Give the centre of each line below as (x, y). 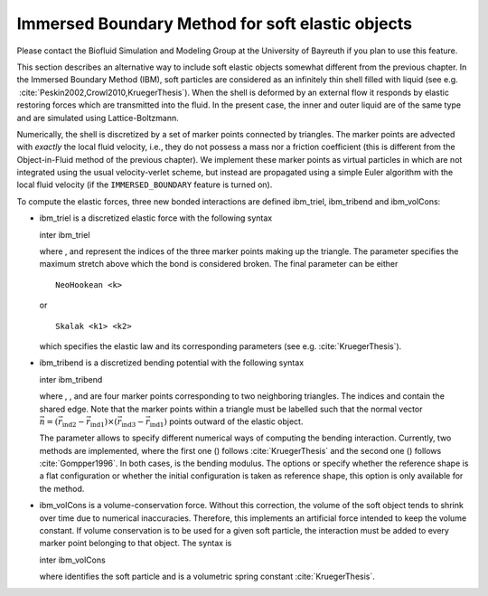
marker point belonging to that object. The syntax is (136, 544)
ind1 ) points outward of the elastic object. (226, 422)
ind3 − (133, 422)
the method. (62, 488)
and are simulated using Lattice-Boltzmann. (98, 118)
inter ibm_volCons (72, 560)
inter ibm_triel (65, 234)
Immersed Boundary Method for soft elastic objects (215, 24)
